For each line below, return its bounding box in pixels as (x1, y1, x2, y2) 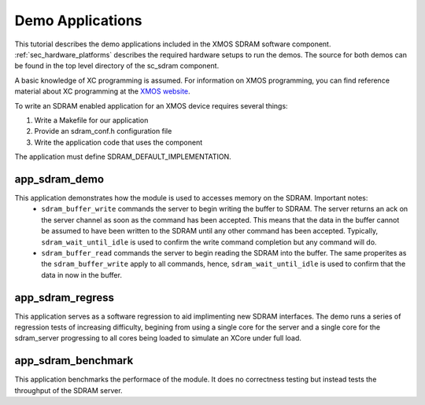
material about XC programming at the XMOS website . (14, 87, 190, 96)
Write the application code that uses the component (34, 138, 203, 147)
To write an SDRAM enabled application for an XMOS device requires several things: (14, 101, 288, 110)
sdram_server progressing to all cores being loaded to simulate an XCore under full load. (14, 333, 302, 343)
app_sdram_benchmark (14, 354, 134, 367)
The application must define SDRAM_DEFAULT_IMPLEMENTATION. (14, 152, 231, 161)
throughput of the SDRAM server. (14, 385, 123, 395)
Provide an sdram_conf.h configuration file (34, 127, 172, 136)
